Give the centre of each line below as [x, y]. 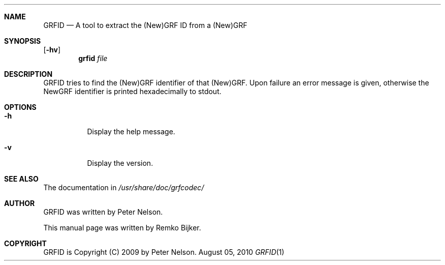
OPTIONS [20, 107]
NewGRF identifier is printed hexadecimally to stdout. [132, 91]
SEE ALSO [21, 179]
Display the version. [120, 163]
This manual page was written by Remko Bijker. [122, 228]
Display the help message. [131, 131]
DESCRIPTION [28, 74]
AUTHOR [20, 203]
